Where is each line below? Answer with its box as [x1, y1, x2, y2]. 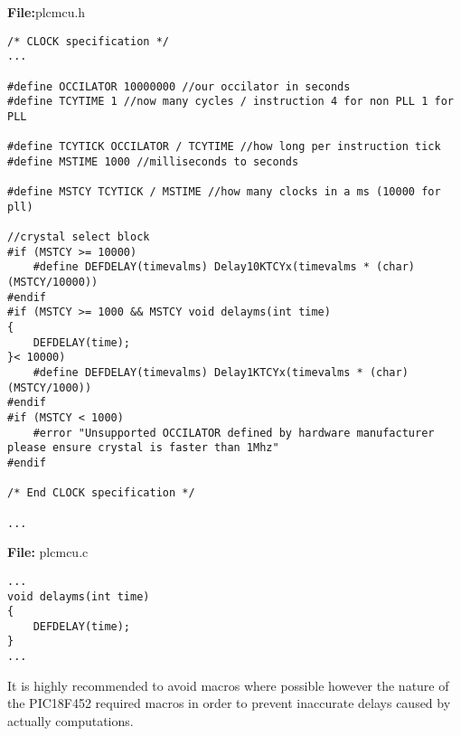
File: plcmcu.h [7, 3, 86, 21]
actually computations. [7, 711, 134, 730]
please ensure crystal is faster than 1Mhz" [7, 441, 279, 455]
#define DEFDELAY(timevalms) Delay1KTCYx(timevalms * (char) [33, 366, 409, 380]
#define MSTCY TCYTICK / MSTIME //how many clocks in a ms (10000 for [7, 185, 441, 199]
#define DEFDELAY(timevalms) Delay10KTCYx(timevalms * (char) [33, 260, 416, 274]
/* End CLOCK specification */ [7, 486, 195, 500]
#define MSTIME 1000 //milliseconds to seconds [7, 155, 299, 168]
